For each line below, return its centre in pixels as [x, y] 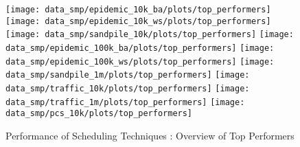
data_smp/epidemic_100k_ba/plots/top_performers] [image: [140, 48]
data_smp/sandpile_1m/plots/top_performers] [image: [128, 75]
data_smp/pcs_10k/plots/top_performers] [99, 114]
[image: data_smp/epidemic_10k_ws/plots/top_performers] [138, 21]
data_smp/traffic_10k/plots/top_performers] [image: [128, 88]
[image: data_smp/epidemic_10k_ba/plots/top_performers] [138, 10]
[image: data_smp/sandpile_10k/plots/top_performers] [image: [150, 35]
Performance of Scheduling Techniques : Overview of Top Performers [150, 135]
